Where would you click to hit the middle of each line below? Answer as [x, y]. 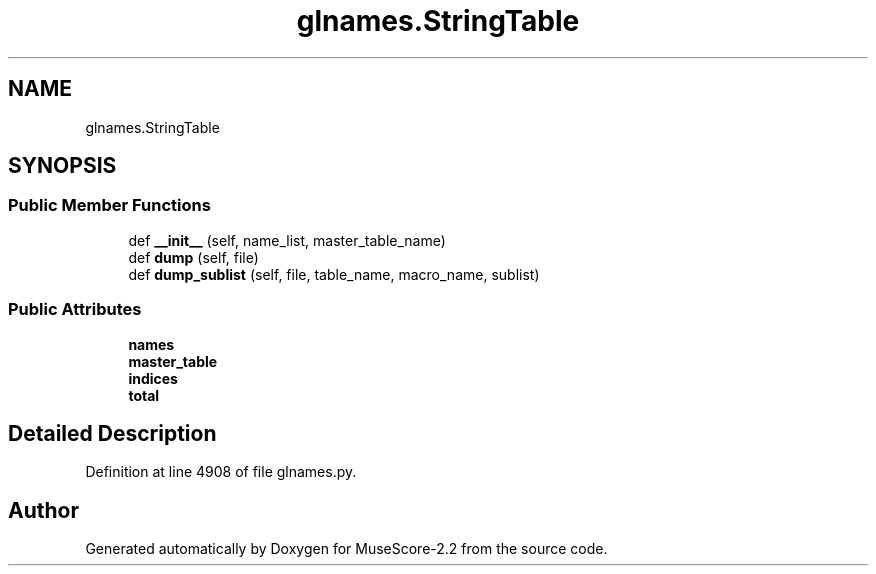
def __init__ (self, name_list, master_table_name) [287, 240]
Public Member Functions [109, 205]
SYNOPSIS [62, 166]
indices [153, 378]
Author [43, 510]
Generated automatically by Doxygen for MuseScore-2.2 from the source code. [346, 549]
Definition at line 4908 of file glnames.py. [221, 472]
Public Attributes [75, 309]
